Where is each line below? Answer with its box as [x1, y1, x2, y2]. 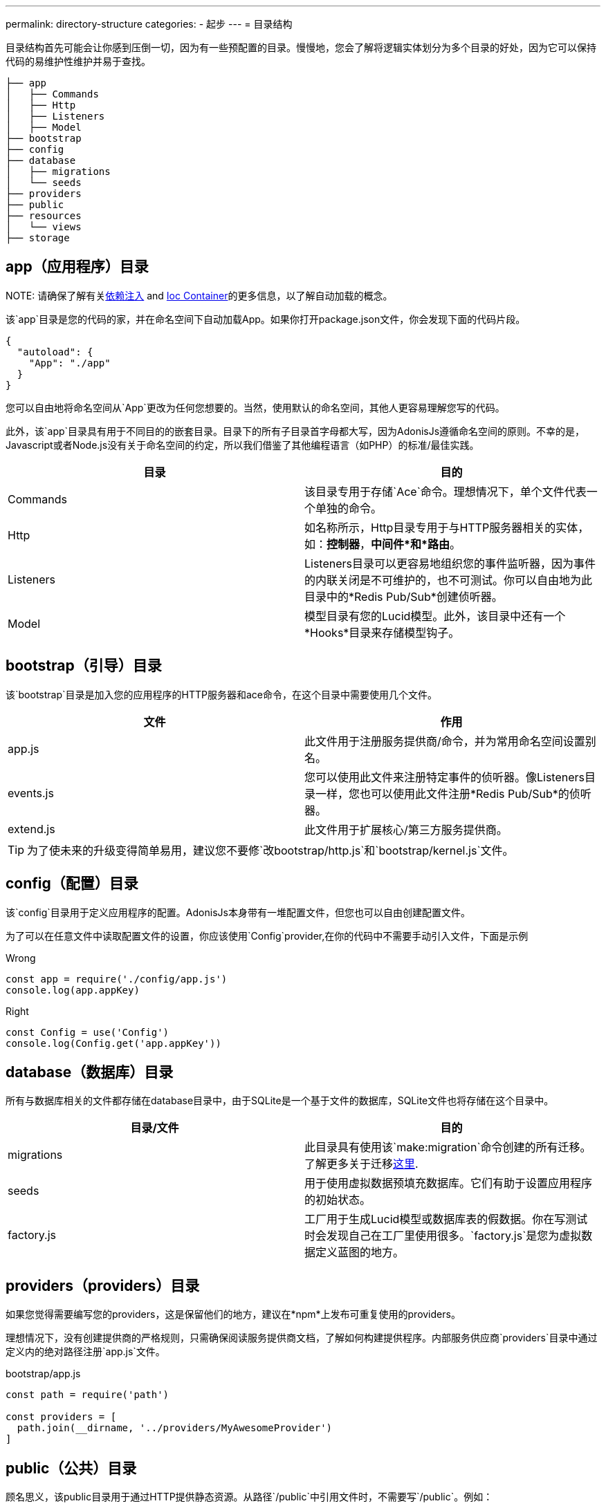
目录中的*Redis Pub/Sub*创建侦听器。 [304, 589, 503, 604]
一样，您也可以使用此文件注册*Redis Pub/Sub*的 [315, 786, 569, 801]
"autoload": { [17, 346, 93, 357]
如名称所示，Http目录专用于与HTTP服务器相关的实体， [304, 520, 589, 534]
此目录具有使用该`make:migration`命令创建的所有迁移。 [304, 1140, 591, 1155]
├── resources [6, 210, 82, 221]
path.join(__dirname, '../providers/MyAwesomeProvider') [17, 1422, 333, 1434]
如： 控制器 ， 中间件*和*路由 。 [304, 537, 461, 551]
